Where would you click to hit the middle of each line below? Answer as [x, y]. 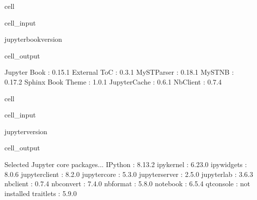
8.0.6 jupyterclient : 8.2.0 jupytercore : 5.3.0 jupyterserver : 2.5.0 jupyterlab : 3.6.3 [129, 174]
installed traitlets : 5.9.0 [41, 193]
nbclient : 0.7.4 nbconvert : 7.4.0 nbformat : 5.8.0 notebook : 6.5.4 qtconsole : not [127, 184]
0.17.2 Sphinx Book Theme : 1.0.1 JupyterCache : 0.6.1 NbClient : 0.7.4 [113, 81]
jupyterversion [26, 131]
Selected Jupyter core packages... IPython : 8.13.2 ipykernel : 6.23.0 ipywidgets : [126, 164]
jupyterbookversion [33, 39]
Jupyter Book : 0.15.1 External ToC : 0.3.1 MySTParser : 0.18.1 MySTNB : [119, 72]
